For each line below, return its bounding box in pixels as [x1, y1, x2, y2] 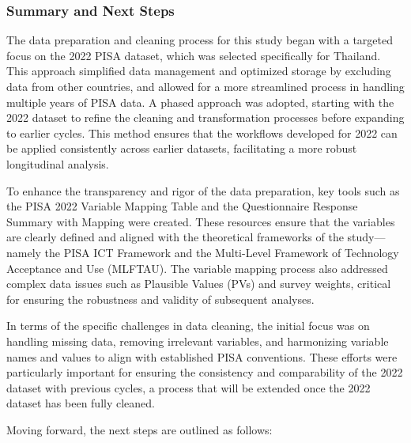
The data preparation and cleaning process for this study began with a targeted [6, 32, 393, 48]
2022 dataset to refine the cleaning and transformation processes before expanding [6, 109, 405, 126]
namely [6, 244, 41, 260]
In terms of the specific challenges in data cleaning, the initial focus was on [6, 317, 370, 334]
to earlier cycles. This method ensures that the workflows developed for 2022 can [6, 124, 398, 141]
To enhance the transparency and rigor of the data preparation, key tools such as [6, 182, 400, 199]
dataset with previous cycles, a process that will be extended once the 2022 [6, 379, 371, 396]
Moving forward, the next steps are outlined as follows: [6, 421, 273, 437]
